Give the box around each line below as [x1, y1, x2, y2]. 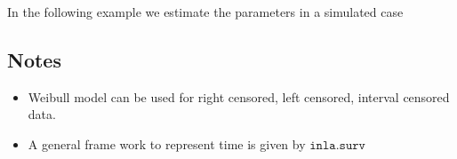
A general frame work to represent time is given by [28, 134, 306, 153]
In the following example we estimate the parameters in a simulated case [7, 3, 404, 20]
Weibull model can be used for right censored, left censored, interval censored [28, 87, 450, 106]
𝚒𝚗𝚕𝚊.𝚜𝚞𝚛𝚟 [309, 139, 365, 152]
